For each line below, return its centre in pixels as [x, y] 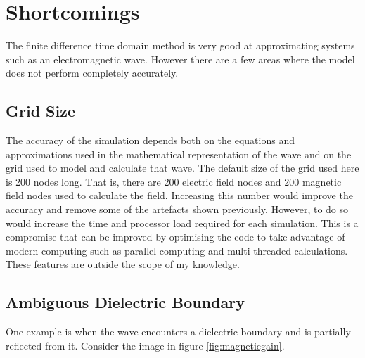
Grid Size [41, 111]
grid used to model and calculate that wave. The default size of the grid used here [182, 168]
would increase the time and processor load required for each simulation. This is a [182, 223]
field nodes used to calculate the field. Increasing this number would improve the [179, 195]
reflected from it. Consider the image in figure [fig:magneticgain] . [145, 345]
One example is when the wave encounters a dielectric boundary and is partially [178, 332]
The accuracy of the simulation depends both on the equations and [150, 140]
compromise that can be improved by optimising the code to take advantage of [175, 237]
